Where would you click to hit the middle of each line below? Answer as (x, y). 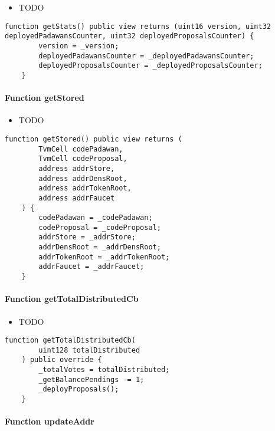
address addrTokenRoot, (85, 188)
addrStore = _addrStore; (87, 237)
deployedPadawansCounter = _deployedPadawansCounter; (146, 56)
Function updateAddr (50, 421)
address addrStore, (77, 168)
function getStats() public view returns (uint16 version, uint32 (138, 26)
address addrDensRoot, (83, 178)
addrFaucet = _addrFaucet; (91, 267)
